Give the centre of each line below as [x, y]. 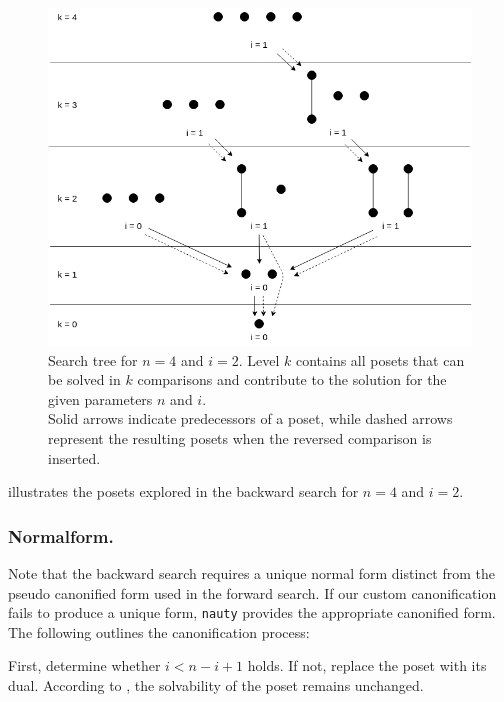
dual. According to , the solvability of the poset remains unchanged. [216, 685]
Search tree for [93, 359]
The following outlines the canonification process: [159, 631]
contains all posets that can [380, 359]
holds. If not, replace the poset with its [367, 665]
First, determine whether [84, 665]
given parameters [100, 398]
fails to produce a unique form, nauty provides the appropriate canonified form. [252, 612]
